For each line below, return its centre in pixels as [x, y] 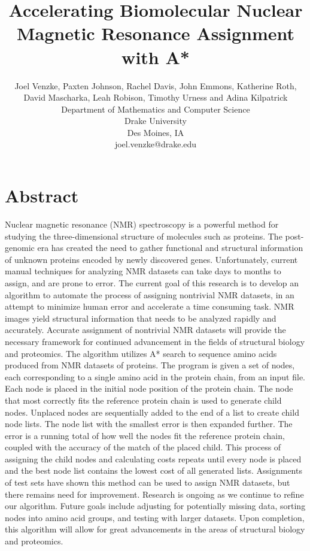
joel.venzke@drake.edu [156, 144]
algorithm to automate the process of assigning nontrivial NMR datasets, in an [150, 294]
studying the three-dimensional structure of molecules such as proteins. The [144, 236]
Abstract [42, 196]
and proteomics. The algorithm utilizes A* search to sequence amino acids [141, 353]
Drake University [156, 121]
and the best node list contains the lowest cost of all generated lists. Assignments [154, 470]
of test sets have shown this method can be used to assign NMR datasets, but [148, 482]
